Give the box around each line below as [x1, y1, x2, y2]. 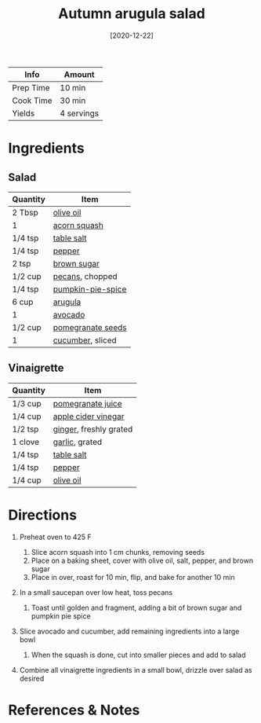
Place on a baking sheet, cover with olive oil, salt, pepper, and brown [31, 556, 253, 565]
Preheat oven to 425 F [19, 532, 92, 541]
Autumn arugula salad [58, 5, 205, 23]
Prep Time [12, 82, 50, 93]
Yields [12, 108, 35, 119]
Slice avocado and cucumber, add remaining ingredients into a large [19, 626, 240, 636]
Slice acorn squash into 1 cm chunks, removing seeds [31, 547, 205, 556]
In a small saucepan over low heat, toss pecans [19, 587, 173, 597]
